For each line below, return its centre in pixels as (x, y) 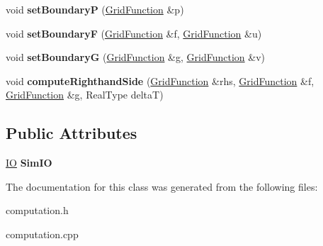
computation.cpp (42, 234)
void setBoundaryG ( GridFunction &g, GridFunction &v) (136, 57)
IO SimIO (29, 163)
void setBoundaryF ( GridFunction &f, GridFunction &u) (134, 33)
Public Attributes (72, 133)
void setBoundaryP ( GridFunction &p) (95, 9)
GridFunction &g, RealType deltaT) (85, 95)
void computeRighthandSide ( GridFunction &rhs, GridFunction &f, (160, 80)
